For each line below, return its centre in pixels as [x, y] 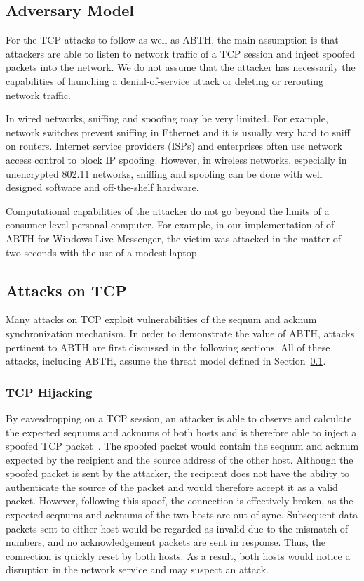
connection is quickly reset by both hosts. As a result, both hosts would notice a [178, 555]
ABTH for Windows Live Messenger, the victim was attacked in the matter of [173, 238]
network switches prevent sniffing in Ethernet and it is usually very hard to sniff [178, 132]
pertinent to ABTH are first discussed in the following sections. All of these [168, 347]
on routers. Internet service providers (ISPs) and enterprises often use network [174, 146]
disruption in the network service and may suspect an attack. [137, 569]
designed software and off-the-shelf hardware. [102, 187]
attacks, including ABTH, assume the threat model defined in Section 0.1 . [166, 361]
